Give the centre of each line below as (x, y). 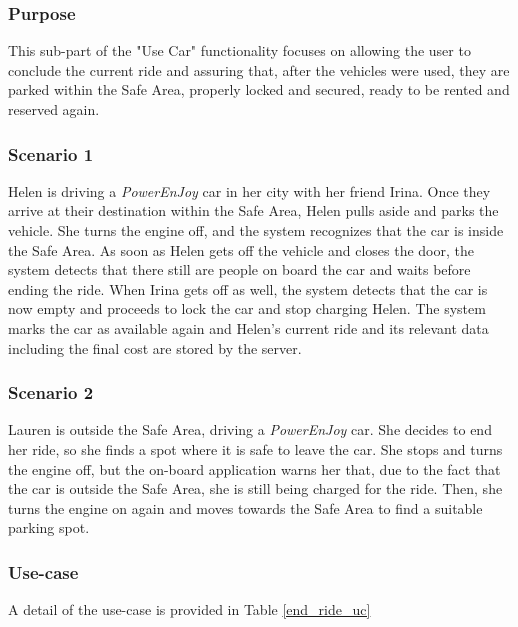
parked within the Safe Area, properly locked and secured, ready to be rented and (259, 89)
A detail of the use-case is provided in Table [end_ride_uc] (189, 609)
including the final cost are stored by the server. (155, 347)
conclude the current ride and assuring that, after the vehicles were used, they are (259, 69)
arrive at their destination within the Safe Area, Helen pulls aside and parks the (253, 210)
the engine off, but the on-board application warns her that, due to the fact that (254, 468)
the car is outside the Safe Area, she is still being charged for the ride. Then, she (255, 488)
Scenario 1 (51, 153)
